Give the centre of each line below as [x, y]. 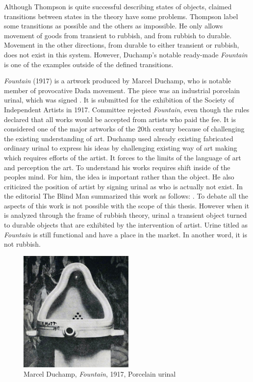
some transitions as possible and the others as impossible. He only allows [114, 26]
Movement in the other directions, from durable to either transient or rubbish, [122, 45]
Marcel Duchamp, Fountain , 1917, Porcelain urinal [100, 374]
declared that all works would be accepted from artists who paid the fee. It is [120, 119]
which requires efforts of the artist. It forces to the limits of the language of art [123, 157]
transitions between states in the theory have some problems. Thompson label [121, 16]
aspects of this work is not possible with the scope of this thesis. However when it [127, 205]
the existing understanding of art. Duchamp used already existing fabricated [119, 138]
